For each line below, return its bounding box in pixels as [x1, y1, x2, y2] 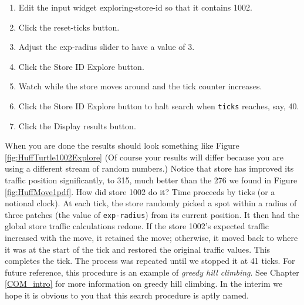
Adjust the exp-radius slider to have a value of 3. [18, 41, 195, 53]
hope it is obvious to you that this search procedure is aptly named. [5, 289, 249, 301]
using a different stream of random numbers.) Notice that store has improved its [5, 162, 294, 175]
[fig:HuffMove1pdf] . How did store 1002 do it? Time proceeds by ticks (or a [5, 185, 275, 197]
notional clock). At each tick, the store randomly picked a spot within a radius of [5, 197, 297, 209]
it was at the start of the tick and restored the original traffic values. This [5, 243, 271, 255]
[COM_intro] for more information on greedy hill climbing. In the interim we [5, 277, 283, 290]
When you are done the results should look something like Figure [5, 139, 239, 152]
